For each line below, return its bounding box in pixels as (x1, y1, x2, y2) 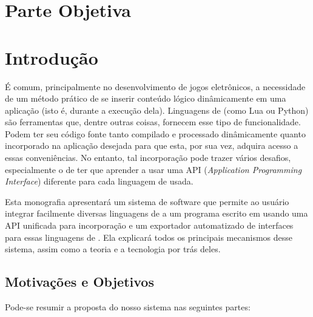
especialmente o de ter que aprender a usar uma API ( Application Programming (5, 163, 302, 175)
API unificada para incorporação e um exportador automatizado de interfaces (5, 219, 294, 232)
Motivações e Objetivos (5, 272, 154, 291)
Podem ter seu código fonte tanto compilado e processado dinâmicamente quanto (5, 127, 306, 140)
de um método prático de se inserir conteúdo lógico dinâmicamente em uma (5, 92, 286, 105)
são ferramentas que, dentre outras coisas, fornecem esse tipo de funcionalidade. (5, 116, 301, 128)
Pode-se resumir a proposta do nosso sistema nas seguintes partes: (5, 301, 251, 313)
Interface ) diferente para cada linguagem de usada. (5, 175, 194, 188)
